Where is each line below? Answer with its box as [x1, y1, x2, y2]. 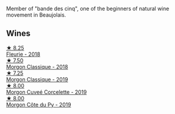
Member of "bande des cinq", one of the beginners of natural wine [6, 5, 170, 12]
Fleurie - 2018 [6, 50, 40, 58]
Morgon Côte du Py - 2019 [6, 101, 71, 108]
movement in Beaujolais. [6, 11, 67, 18]
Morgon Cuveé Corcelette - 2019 [6, 88, 87, 96]
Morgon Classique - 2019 [6, 75, 68, 83]
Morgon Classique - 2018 [6, 63, 68, 70]
